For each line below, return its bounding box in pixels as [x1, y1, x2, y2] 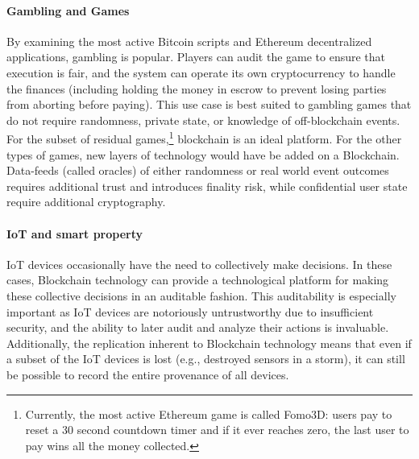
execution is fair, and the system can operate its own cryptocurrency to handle [6, 64, 396, 81]
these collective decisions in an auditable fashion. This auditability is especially [6, 287, 396, 304]
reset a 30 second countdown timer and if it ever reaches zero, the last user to [25, 421, 409, 438]
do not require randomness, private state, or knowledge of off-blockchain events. [6, 111, 400, 128]
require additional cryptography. [6, 193, 166, 210]
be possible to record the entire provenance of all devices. [6, 366, 289, 382]
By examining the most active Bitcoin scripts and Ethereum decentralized [6, 32, 372, 49]
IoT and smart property [6, 225, 143, 242]
